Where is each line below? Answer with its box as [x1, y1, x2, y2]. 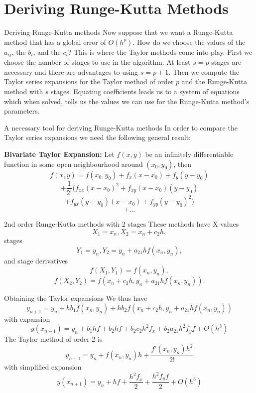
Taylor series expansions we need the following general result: [4, 132, 191, 142]
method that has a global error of [4, 36, 106, 47]
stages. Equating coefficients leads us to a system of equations [51, 86, 240, 96]
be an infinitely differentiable [145, 148, 234, 159]
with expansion [4, 313, 50, 324]
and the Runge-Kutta [181, 76, 248, 87]
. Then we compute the [168, 66, 240, 77]
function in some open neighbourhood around [4, 158, 143, 169]
